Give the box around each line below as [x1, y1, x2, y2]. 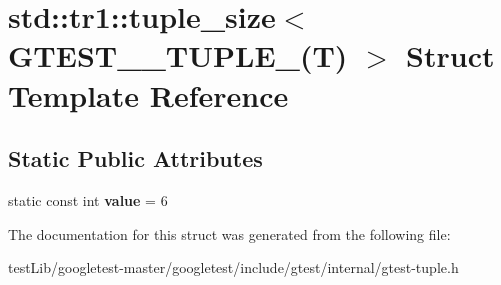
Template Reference [8, 74, 289, 115]
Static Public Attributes [8, 143, 263, 174]
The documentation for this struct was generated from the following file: [8, 223, 451, 244]
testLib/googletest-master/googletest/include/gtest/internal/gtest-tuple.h [8, 257, 459, 278]
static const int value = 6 [8, 189, 168, 210]
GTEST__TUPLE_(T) [8, 35, 348, 76]
